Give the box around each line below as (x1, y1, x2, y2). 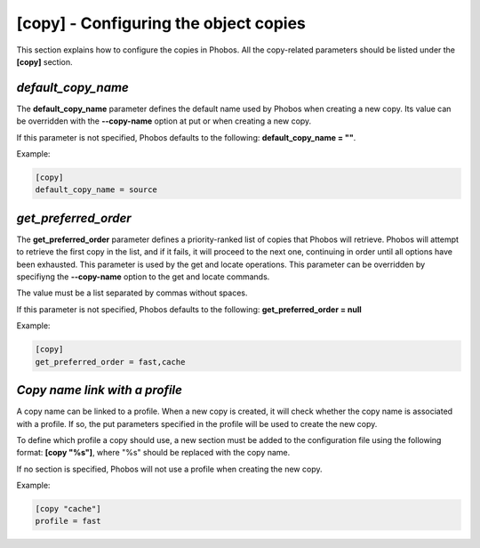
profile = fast (35, 516, 101, 527)
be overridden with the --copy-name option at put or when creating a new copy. (16, 116, 312, 126)
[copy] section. (16, 56, 73, 67)
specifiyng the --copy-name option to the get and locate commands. (16, 271, 270, 282)
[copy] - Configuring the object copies (16, 13, 306, 33)
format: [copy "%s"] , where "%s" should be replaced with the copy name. (16, 447, 291, 458)
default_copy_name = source (35, 185, 157, 195)
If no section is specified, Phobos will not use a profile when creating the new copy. (16, 463, 323, 474)
